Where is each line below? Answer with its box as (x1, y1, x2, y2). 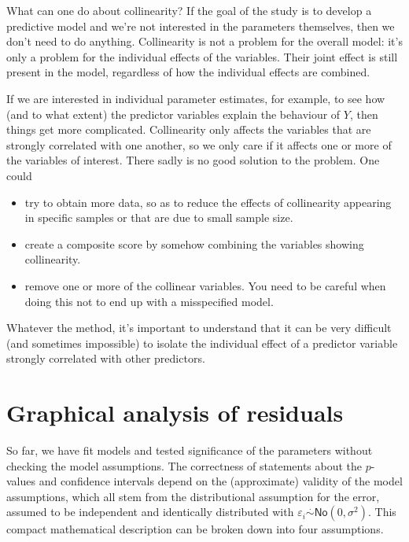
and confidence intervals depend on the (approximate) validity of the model (39, 473, 403, 489)
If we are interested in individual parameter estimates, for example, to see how (6, 90, 385, 106)
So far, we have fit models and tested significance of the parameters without (6, 442, 373, 458)
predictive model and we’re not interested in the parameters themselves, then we (6, 17, 395, 34)
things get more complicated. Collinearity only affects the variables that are (6, 121, 371, 138)
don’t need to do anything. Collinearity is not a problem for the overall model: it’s (6, 33, 403, 50)
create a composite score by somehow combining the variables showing (24, 235, 364, 252)
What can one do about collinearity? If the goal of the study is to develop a (6, 2, 372, 18)
